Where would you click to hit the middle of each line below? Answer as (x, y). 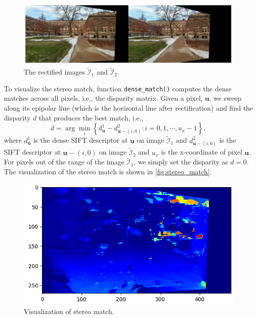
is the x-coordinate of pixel (202, 152)
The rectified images (54, 72)
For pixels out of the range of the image (64, 162)
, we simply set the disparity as (181, 162)
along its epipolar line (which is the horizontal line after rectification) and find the (128, 108)
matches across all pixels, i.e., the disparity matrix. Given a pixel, (103, 98)
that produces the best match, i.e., (91, 117)
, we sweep (225, 98)
